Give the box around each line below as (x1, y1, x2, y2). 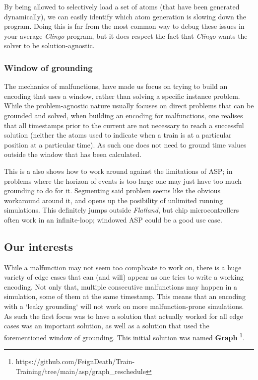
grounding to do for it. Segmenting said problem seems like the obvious (4, 185, 220, 196)
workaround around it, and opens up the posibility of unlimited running (4, 195, 223, 205)
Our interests (4, 238, 73, 254)
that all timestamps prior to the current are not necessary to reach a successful (4, 120, 244, 130)
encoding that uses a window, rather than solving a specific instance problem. (4, 90, 240, 101)
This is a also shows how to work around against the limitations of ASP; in (4, 165, 233, 176)
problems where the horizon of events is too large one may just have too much (4, 175, 242, 186)
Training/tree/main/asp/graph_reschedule (15, 366, 146, 376)
